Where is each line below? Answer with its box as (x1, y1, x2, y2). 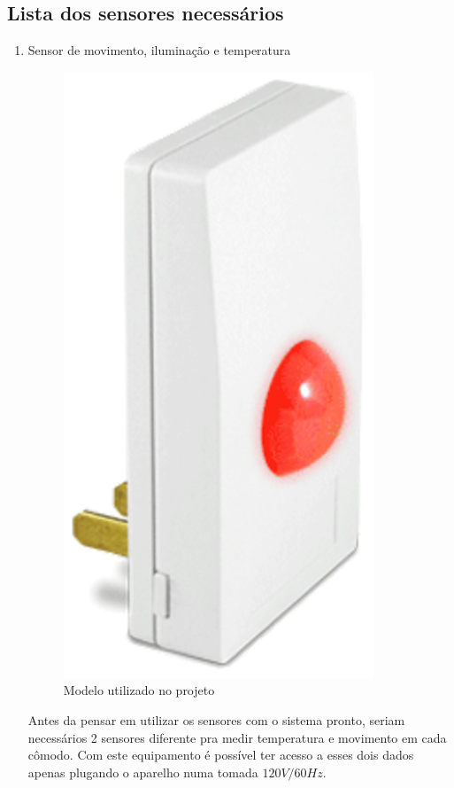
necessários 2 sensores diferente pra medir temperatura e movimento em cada (27, 728, 447, 746)
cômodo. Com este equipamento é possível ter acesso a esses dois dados (27, 745, 414, 764)
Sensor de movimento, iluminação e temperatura (27, 41, 291, 59)
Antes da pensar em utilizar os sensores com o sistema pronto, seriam (27, 710, 405, 729)
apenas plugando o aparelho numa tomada (27, 762, 258, 781)
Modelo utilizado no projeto (63, 681, 215, 699)
